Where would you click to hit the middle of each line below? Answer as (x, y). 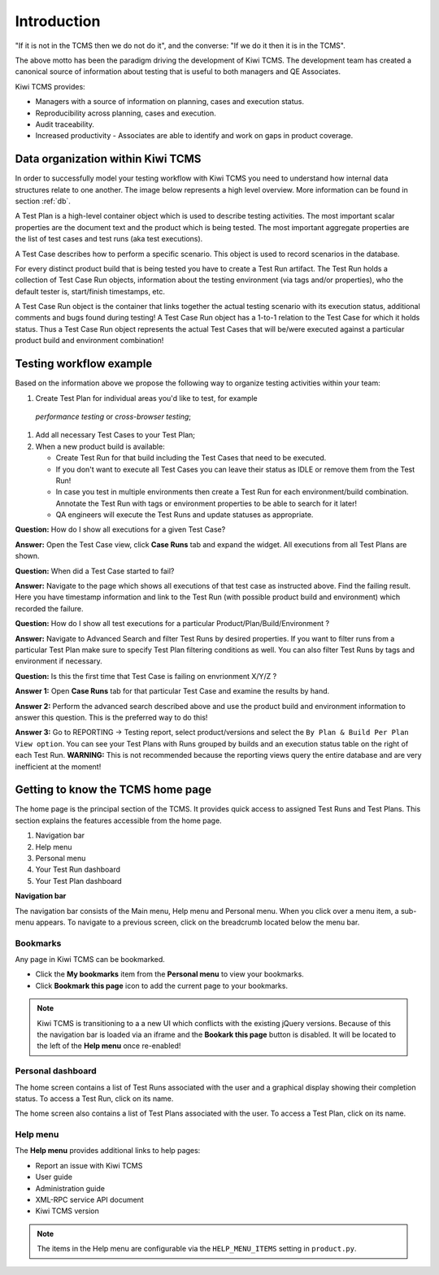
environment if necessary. (59, 661)
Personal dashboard (56, 1071)
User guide (54, 1177)
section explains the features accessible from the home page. (119, 820)
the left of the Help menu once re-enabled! (109, 1046)
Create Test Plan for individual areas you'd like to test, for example (146, 398)
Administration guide (70, 1188)
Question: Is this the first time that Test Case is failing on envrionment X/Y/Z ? (146, 676)
